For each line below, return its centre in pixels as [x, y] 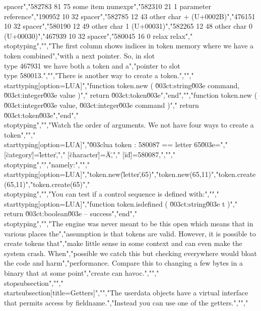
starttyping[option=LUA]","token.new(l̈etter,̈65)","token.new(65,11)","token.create [130, 174]
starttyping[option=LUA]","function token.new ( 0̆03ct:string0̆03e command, [122, 85]
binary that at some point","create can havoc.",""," [82, 273]
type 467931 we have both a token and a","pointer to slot [92, 65]
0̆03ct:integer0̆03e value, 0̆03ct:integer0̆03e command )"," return [102, 105]
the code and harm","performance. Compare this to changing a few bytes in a [123, 263]
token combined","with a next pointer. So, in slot [80, 55]
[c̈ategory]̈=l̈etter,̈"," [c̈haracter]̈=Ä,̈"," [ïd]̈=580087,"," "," [90, 154]
